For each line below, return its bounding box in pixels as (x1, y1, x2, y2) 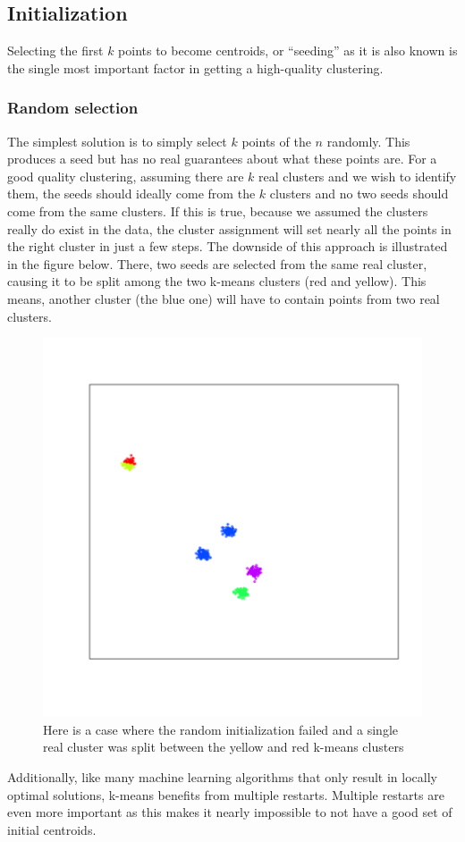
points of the (241, 131, 311, 150)
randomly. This (326, 131, 410, 150)
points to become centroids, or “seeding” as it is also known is (118, 41, 458, 60)
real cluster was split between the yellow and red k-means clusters (43, 737, 404, 756)
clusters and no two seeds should (269, 184, 449, 203)
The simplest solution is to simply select (7, 131, 227, 150)
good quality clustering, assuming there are (7, 166, 244, 185)
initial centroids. (7, 820, 97, 838)
